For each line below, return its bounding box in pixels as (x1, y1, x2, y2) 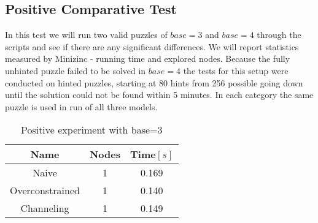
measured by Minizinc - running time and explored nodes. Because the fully (5, 52, 290, 65)
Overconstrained (10, 183, 80, 198)
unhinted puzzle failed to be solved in (5, 64, 146, 77)
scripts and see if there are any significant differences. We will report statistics (5, 40, 299, 53)
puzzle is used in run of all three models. (5, 100, 158, 113)
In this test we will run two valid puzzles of (5, 28, 168, 41)
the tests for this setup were (183, 64, 289, 77)
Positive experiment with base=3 (20, 123, 163, 137)
